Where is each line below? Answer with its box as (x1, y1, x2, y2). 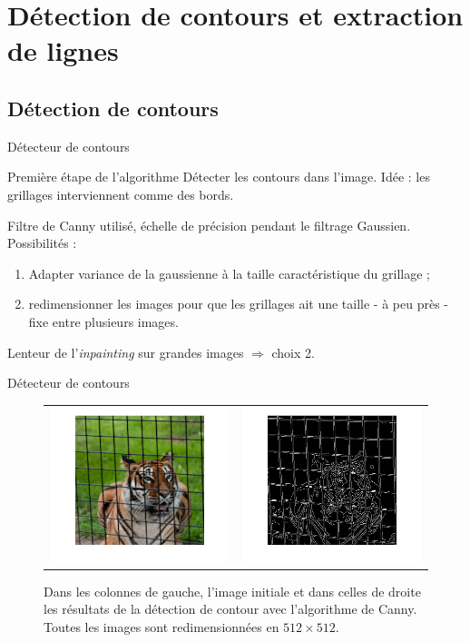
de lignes (7, 32, 119, 69)
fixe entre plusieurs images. (28, 311, 179, 331)
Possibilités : (7, 233, 77, 252)
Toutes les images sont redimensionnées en (44, 617, 279, 636)
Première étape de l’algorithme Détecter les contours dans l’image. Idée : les (7, 167, 430, 186)
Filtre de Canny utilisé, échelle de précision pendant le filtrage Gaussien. (7, 215, 411, 234)
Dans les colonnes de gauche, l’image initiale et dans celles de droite (44, 581, 421, 600)
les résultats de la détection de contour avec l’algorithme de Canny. (44, 599, 417, 618)
